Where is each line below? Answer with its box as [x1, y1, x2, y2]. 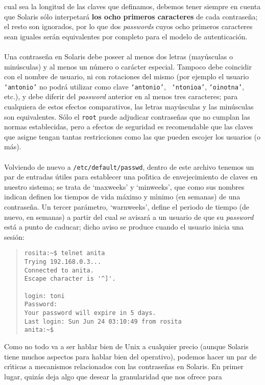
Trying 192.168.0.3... [24, 258, 102, 266]
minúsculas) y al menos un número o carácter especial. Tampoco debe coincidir [4, 61, 252, 72]
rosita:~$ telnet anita [24, 250, 105, 257]
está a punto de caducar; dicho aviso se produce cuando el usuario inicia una [4, 221, 244, 232]
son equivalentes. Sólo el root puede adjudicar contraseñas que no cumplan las [4, 111, 250, 122]
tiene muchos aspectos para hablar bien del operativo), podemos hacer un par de [4, 351, 257, 361]
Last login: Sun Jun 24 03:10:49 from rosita [24, 318, 182, 325]
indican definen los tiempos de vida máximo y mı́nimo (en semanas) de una [4, 191, 240, 202]
